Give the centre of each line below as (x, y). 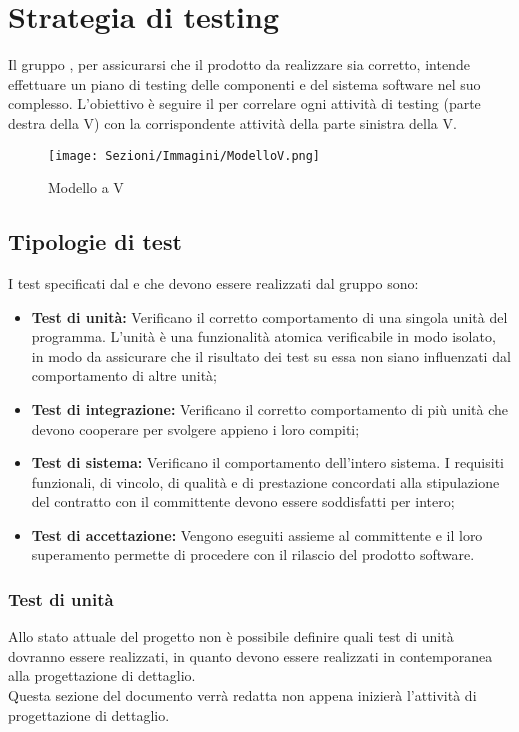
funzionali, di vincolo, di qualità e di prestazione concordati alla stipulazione (265, 481)
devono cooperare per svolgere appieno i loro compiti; (195, 428)
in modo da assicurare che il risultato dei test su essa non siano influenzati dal (271, 355)
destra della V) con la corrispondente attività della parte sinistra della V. (232, 122)
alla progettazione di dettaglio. (102, 675)
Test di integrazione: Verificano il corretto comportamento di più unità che (270, 408)
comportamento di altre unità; (124, 375)
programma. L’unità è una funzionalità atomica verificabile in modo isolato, (263, 336)
